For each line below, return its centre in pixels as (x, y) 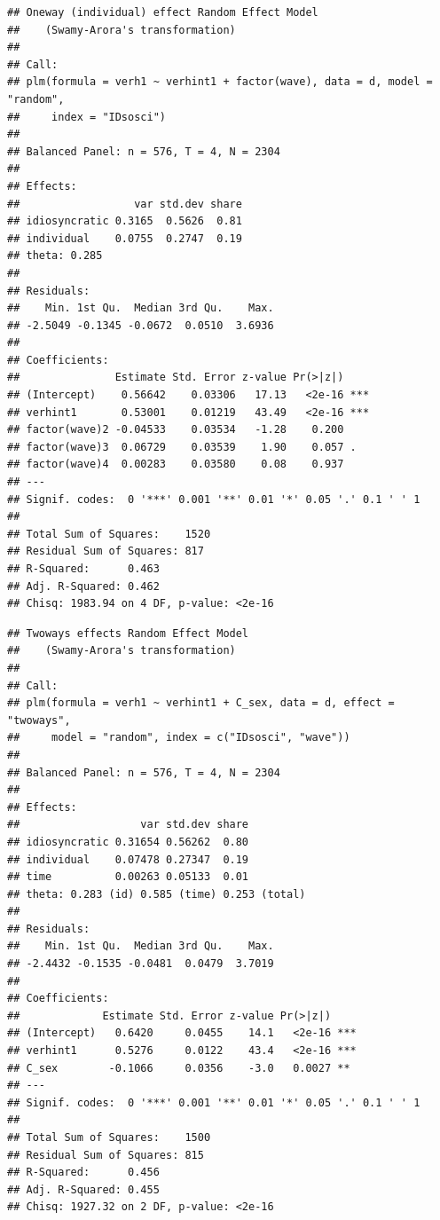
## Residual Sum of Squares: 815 (106, 1155)
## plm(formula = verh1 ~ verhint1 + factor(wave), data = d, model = (220, 82)
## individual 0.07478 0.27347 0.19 (128, 859)
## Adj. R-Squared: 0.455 (83, 1189)
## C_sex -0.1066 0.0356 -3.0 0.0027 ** (179, 1068)
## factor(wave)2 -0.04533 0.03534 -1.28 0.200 (176, 430)
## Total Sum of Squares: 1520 (109, 534)
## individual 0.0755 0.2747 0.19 (125, 238)
